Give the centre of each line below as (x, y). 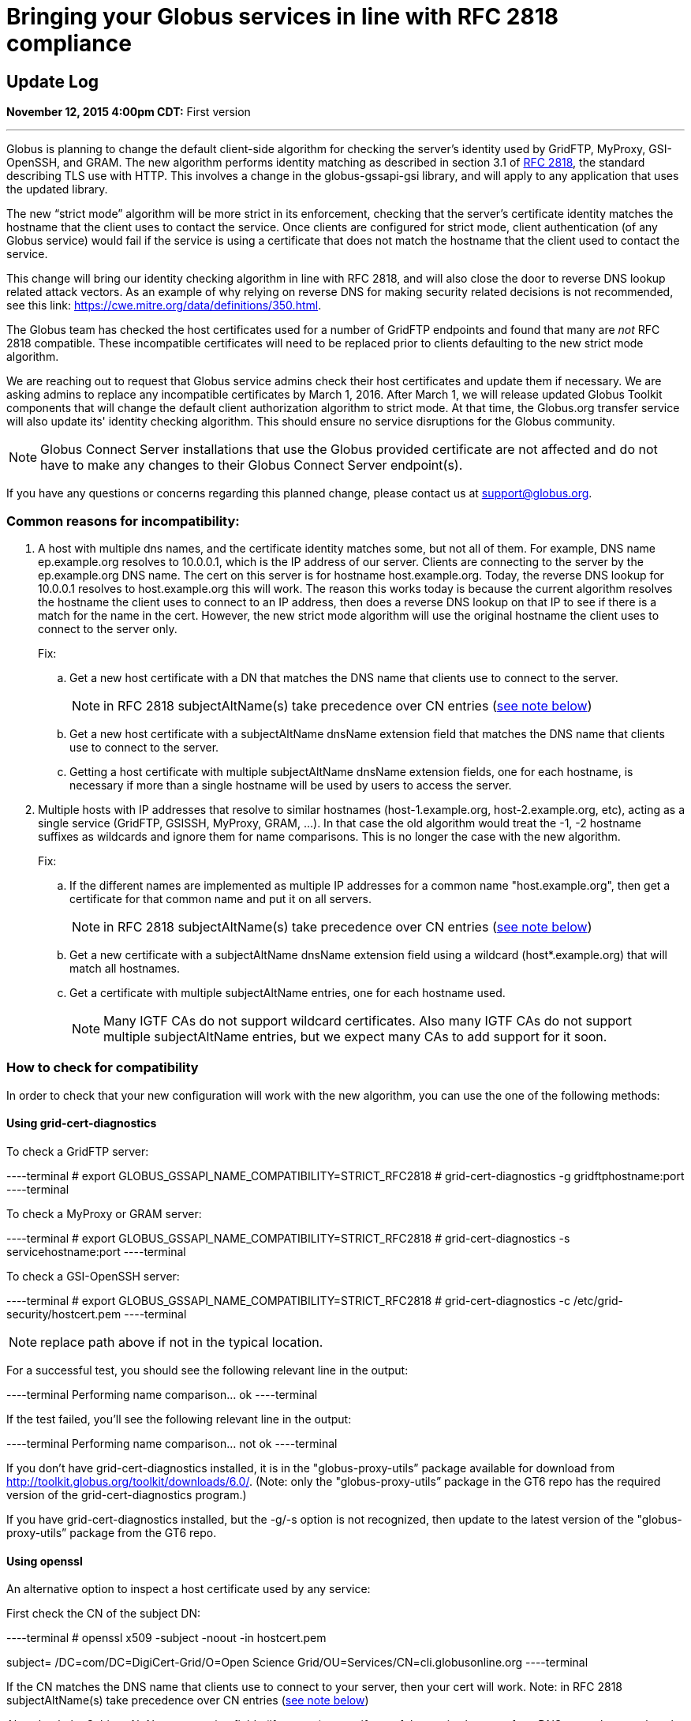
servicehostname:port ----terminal (96, 1251)
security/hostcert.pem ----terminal (97, 1314)
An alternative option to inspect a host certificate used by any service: (189, 1589)
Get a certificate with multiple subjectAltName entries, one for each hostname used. (288, 992)
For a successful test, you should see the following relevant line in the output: (207, 1370)
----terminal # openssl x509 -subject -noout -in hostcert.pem (166, 1638)
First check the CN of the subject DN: (104, 1614)
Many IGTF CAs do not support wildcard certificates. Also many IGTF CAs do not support (368, 1020)
